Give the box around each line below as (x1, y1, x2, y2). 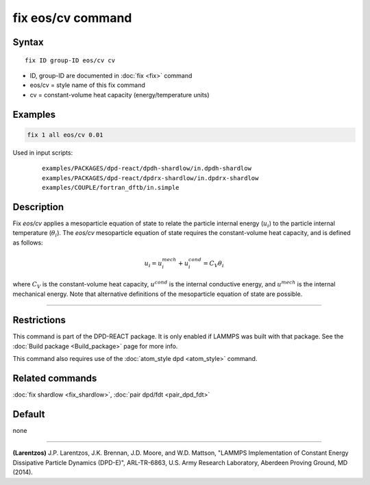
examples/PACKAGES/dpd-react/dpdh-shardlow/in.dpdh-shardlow (42, 164, 251, 173)
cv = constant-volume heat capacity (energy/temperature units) (29, 90, 210, 99)
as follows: (12, 238, 44, 247)
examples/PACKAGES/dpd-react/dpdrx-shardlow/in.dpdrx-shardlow (42, 174, 259, 182)
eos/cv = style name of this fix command (29, 81, 145, 89)
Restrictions (12, 314, 66, 326)
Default (12, 408, 45, 420)
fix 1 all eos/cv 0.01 (27, 131, 103, 138)
